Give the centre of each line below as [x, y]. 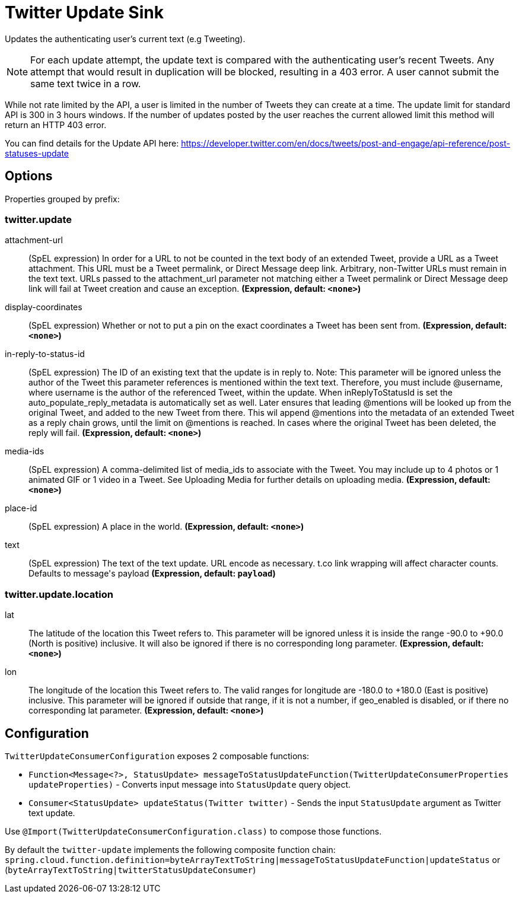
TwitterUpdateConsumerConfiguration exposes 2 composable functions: [157, 756]
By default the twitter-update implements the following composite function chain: [170, 849]
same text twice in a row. [86, 83]
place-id [21, 508]
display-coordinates [44, 307]
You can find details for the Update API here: [92, 143]
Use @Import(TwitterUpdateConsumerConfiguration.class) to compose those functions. [193, 831]
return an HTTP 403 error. [56, 125]
